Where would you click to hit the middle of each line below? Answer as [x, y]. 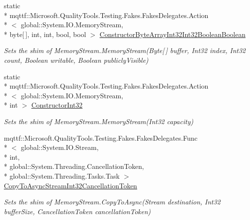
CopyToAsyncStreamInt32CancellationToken [71, 185]
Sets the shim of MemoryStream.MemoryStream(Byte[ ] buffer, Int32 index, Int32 [125, 50]
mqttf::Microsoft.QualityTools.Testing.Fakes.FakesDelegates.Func [101, 137]
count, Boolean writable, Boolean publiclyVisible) [76, 60]
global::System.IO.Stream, [60, 147]
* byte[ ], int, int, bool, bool [45, 34]
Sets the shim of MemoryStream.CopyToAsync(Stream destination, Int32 [112, 202]
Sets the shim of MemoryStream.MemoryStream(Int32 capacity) [99, 121]
